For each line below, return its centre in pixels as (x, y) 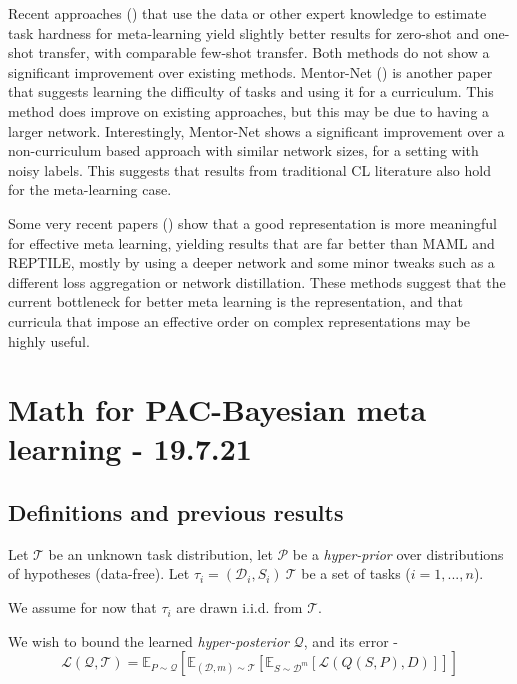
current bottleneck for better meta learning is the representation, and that (236, 301)
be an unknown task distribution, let (160, 553)
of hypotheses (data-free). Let (99, 573)
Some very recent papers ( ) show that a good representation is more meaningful (252, 222)
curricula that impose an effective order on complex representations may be (239, 320)
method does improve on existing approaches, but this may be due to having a (249, 110)
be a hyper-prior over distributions (398, 553)
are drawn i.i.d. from (239, 607)
